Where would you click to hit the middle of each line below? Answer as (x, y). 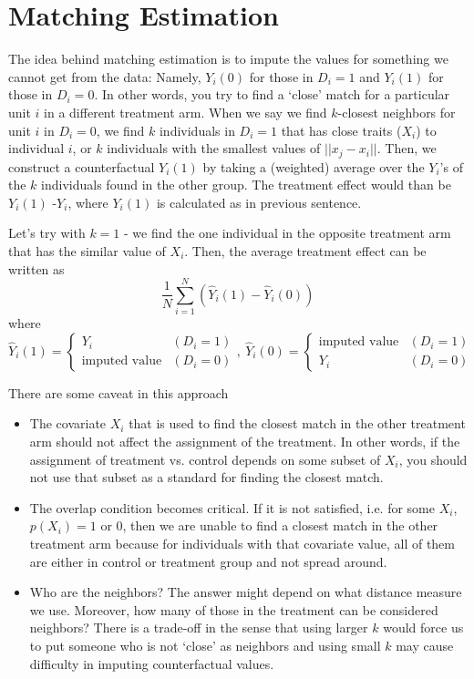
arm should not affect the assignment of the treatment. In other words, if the (245, 442)
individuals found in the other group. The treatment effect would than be (246, 185)
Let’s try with (47, 233)
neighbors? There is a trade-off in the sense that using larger (199, 628)
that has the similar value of (87, 250)
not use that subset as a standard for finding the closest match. (206, 477)
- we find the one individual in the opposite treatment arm (287, 233)
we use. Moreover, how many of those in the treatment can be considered (234, 609)
